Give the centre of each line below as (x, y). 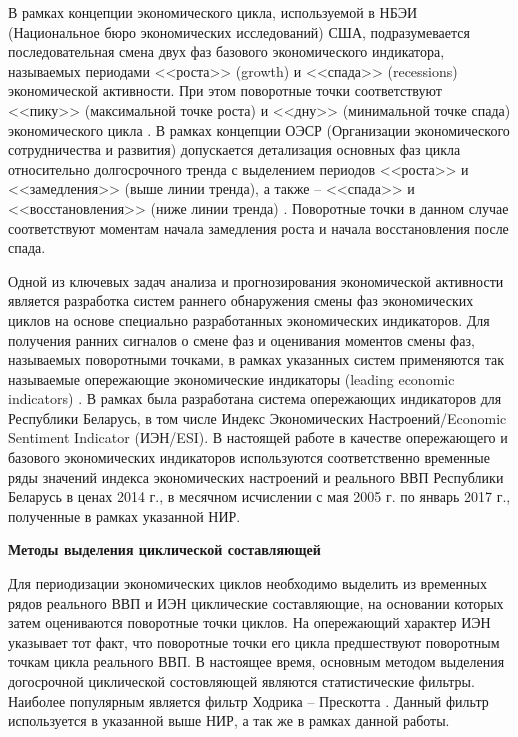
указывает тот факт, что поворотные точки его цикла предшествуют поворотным (254, 641)
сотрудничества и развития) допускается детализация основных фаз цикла (234, 149)
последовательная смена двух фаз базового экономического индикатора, (226, 51)
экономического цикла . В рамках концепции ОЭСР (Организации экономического (259, 129)
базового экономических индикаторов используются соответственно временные (249, 457)
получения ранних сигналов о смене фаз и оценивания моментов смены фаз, (241, 339)
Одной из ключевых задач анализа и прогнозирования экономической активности (256, 280)
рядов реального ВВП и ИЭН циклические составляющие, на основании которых (256, 602)
